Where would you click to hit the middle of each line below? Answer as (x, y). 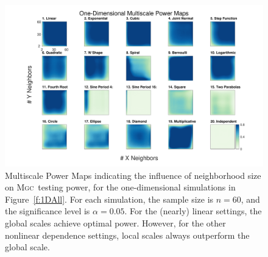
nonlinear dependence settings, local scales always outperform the (127, 235)
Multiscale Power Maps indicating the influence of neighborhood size (133, 175)
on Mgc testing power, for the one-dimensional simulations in (120, 187)
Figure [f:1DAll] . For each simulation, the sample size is (109, 199)
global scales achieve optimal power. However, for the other (115, 223)
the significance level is (48, 211)
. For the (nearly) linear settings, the (193, 211)
